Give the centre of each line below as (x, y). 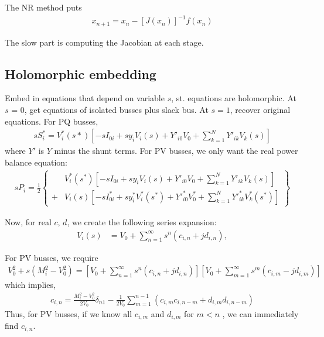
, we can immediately (260, 313)
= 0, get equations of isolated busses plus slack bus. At (110, 109)
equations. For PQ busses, (52, 121)
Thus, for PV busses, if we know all (69, 313)
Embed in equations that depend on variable (85, 98)
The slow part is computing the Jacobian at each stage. (104, 42)
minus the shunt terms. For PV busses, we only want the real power (176, 151)
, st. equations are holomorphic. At (234, 98)
